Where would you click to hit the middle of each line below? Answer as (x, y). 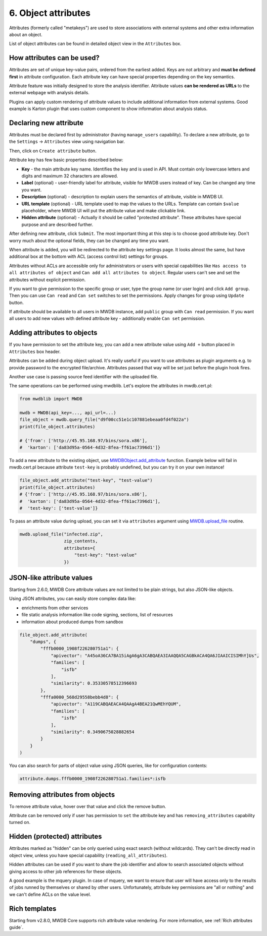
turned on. (20, 822)
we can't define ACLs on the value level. (50, 894)
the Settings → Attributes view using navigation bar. (67, 142)
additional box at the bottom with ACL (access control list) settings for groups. (89, 257)
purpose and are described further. (57, 224)
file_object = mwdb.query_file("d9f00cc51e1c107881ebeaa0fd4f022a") (104, 420)
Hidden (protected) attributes (56, 837)
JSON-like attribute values (51, 578)
